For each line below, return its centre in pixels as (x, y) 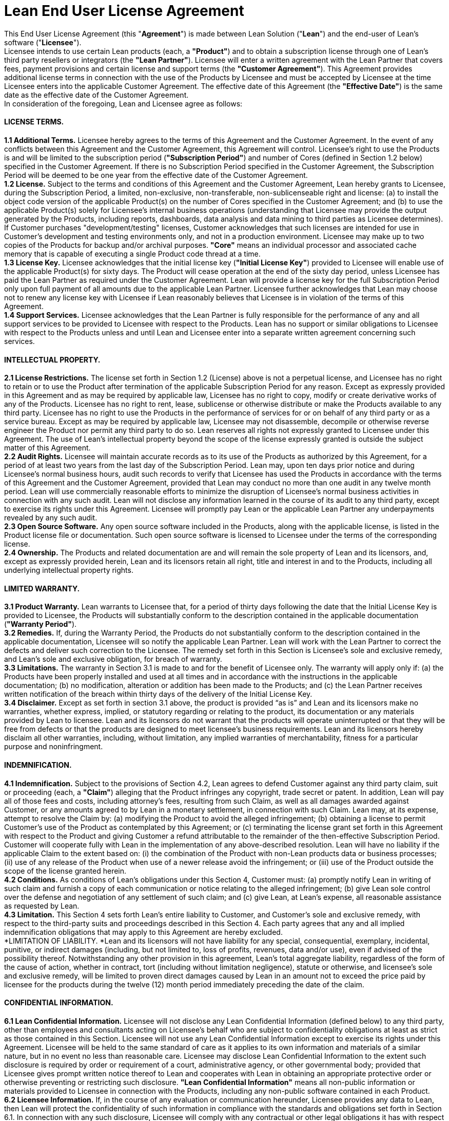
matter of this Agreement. (47, 448)
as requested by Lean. (42, 906)
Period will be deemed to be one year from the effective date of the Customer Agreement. (156, 175)
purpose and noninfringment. (54, 747)
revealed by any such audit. (51, 518)
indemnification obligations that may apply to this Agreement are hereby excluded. (143, 932)
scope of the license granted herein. (65, 871)
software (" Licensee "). (43, 42)
